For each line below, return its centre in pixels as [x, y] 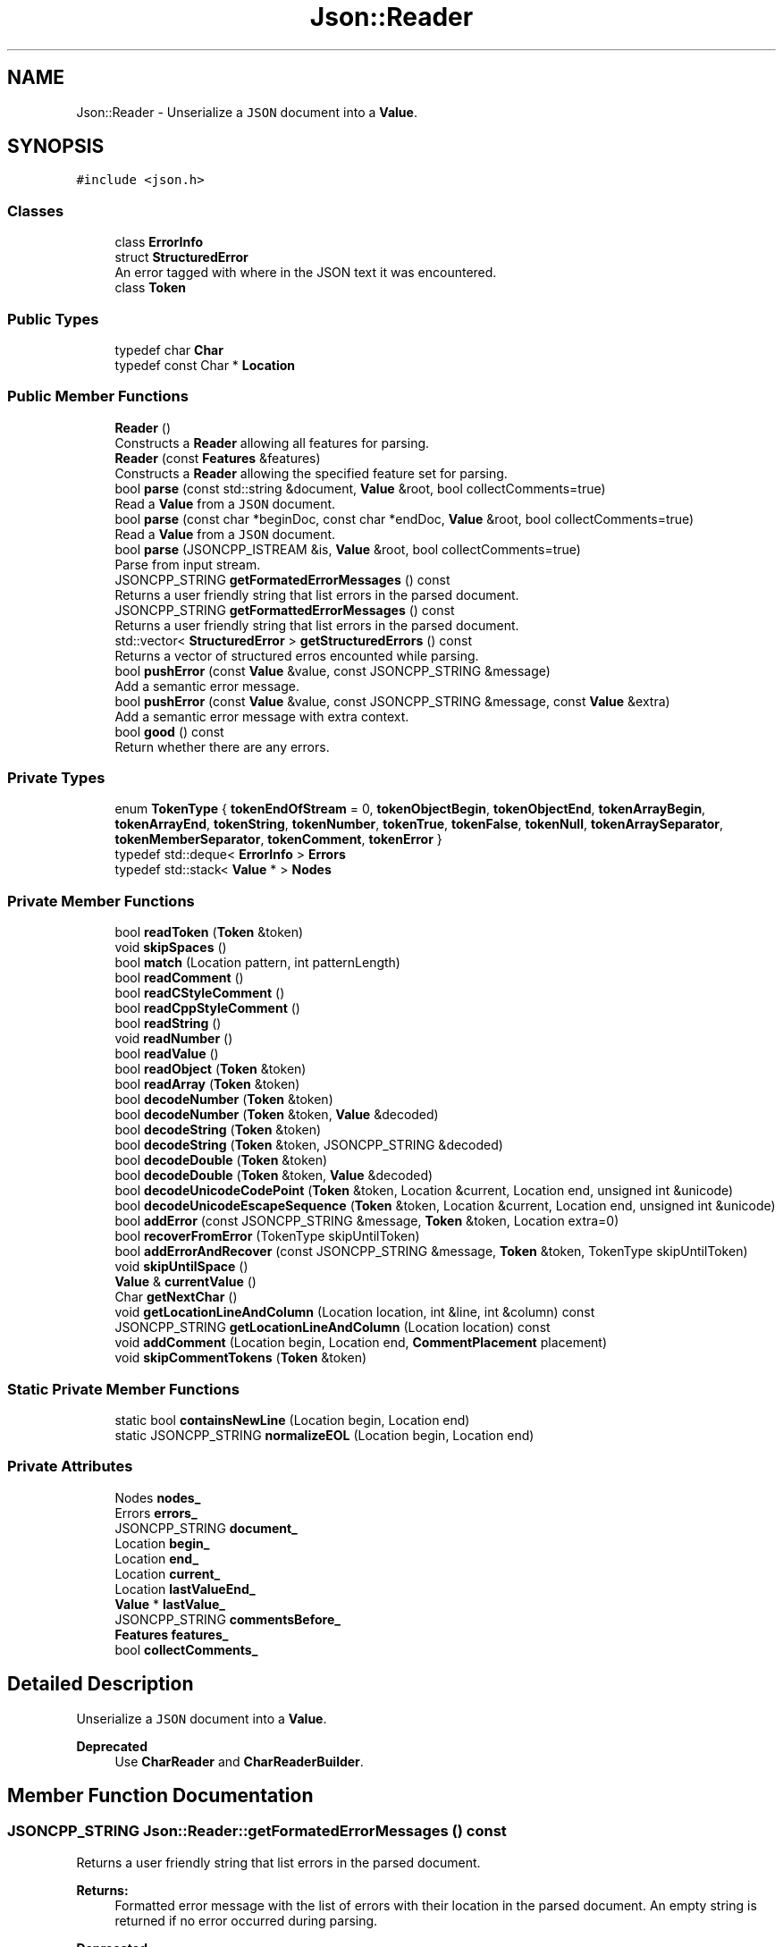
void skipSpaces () [171, 948]
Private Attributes [70, 1467]
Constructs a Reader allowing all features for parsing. [272, 442]
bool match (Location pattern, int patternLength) [257, 963]
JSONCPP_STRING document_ [206, 1528]
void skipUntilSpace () [181, 1267]
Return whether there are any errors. [222, 746]
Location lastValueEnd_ [185, 1589]
